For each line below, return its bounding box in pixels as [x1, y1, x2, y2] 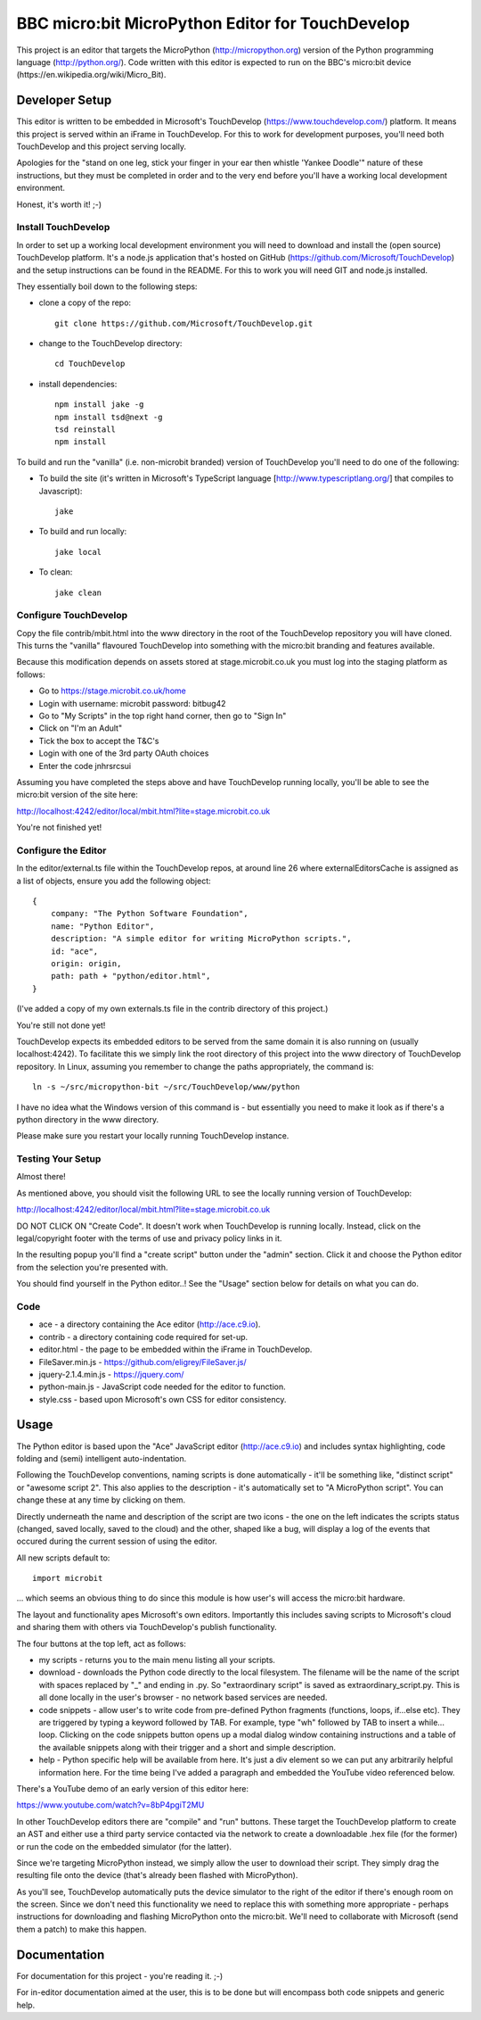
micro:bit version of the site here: [16, 790, 138, 800]
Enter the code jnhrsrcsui [38, 760, 132, 771]
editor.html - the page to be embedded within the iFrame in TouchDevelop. [38, 1344, 313, 1355]
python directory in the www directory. [16, 1113, 159, 1124]
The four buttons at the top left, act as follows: [16, 1638, 186, 1649]
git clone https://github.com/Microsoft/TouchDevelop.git [54, 318, 314, 328]
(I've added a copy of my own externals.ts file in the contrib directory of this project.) [16, 1004, 329, 1014]
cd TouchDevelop [54, 359, 126, 369]
